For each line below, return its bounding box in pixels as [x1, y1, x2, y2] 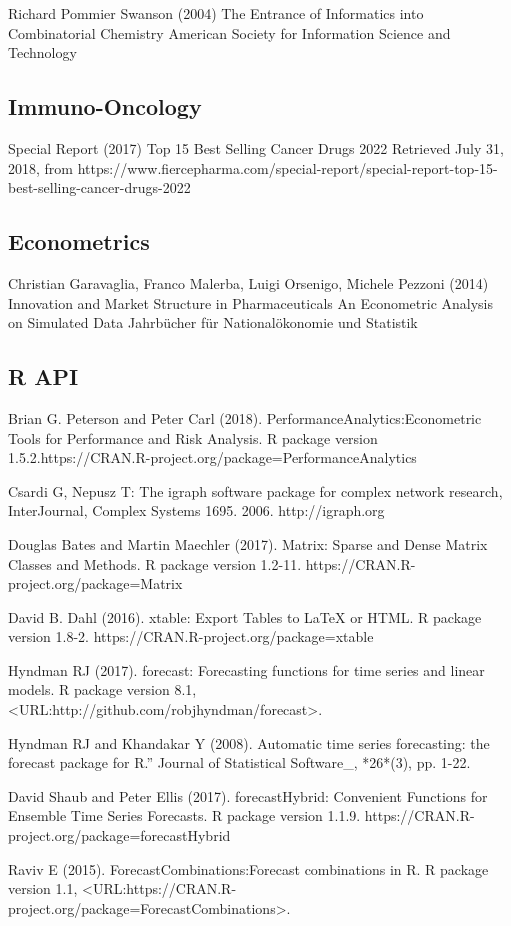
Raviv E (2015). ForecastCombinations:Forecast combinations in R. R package [8, 858, 489, 879]
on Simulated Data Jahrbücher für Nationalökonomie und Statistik [8, 312, 418, 333]
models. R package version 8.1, [8, 679, 197, 700]
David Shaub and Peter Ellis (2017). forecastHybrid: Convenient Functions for [8, 785, 488, 806]
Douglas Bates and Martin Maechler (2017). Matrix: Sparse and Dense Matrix [8, 533, 488, 554]
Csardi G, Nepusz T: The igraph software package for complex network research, [8, 480, 503, 501]
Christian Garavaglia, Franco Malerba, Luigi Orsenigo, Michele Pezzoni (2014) [8, 272, 489, 293]
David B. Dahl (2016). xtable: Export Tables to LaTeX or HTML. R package [8, 606, 482, 627]
